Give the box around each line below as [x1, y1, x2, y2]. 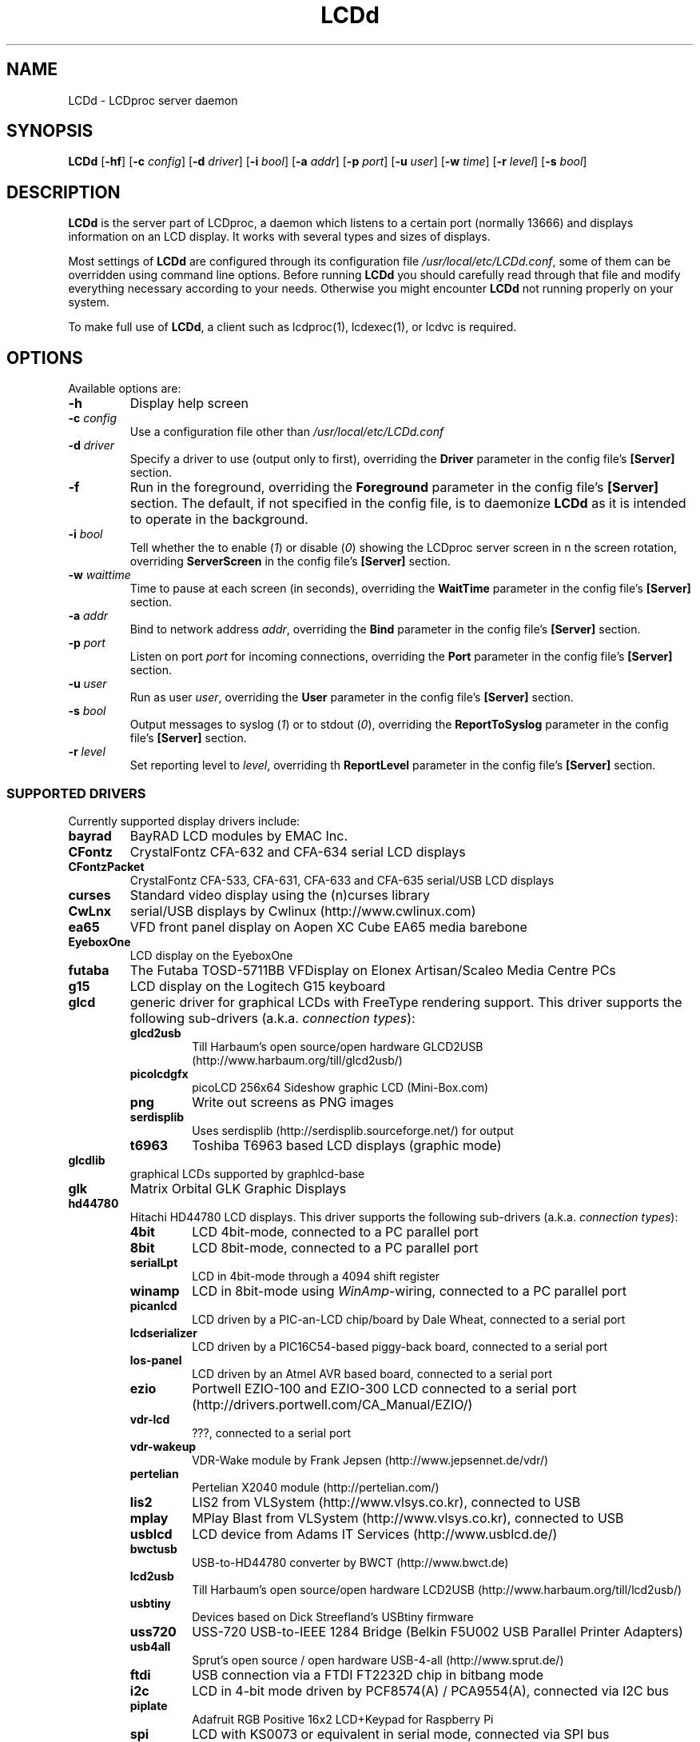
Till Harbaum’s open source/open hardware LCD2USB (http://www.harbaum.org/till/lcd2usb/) [192, 1582, 682, 1596]
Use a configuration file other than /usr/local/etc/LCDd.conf [129, 425, 444, 439]
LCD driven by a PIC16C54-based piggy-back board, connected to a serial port [192, 1339, 608, 1353]
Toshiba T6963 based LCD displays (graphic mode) [192, 1137, 502, 1153]
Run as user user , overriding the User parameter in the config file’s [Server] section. [129, 690, 574, 705]
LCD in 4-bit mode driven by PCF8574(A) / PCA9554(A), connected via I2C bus [192, 1682, 669, 1699]
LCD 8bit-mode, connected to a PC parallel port [192, 1239, 479, 1256]
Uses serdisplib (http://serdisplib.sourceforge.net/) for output [192, 1123, 514, 1137]
